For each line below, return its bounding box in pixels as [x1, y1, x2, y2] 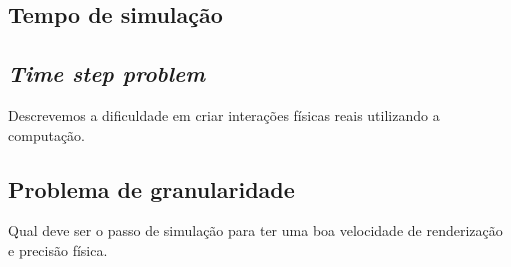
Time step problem [8, 58, 206, 89]
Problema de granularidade [8, 173, 295, 204]
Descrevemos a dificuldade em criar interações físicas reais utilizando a [8, 104, 440, 125]
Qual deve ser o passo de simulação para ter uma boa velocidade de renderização [8, 220, 503, 241]
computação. [8, 124, 85, 145]
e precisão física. [8, 239, 108, 260]
